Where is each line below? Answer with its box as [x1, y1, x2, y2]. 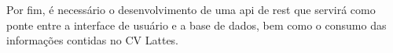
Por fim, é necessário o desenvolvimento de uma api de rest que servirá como [6, 2, 376, 17]
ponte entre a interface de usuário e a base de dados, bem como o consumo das [6, 16, 387, 33]
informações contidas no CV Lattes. [6, 32, 179, 48]
